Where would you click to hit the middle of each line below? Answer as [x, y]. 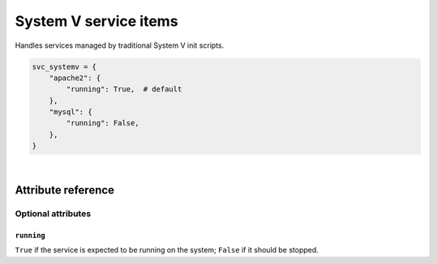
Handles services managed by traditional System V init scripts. [120, 45]
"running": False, [103, 123]
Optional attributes [53, 214]
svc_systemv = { [64, 66]
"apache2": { [75, 78]
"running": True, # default [124, 89]
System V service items [97, 21]
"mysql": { [71, 112]
